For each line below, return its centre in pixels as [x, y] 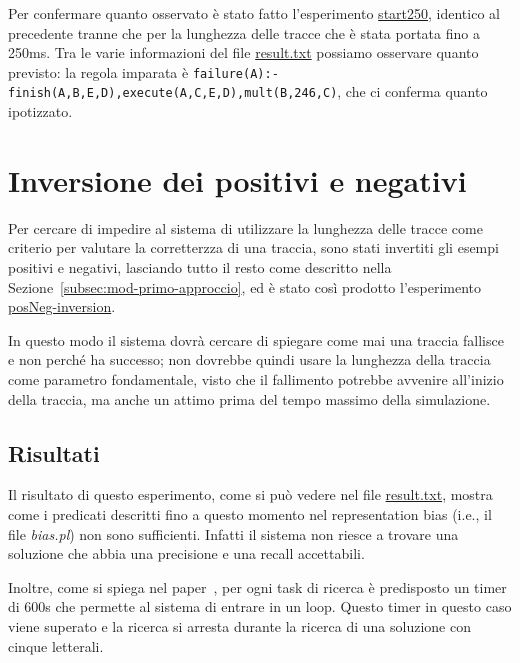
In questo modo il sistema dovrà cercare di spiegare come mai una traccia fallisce [256, 339]
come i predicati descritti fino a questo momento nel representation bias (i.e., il [250, 513]
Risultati [54, 452]
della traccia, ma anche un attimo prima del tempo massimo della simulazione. [249, 398]
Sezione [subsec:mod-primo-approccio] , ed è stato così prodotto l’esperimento [245, 286]
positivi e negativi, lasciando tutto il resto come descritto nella [200, 267]
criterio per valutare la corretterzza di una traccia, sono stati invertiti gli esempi [253, 247]
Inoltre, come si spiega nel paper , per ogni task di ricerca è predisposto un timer [257, 586]
